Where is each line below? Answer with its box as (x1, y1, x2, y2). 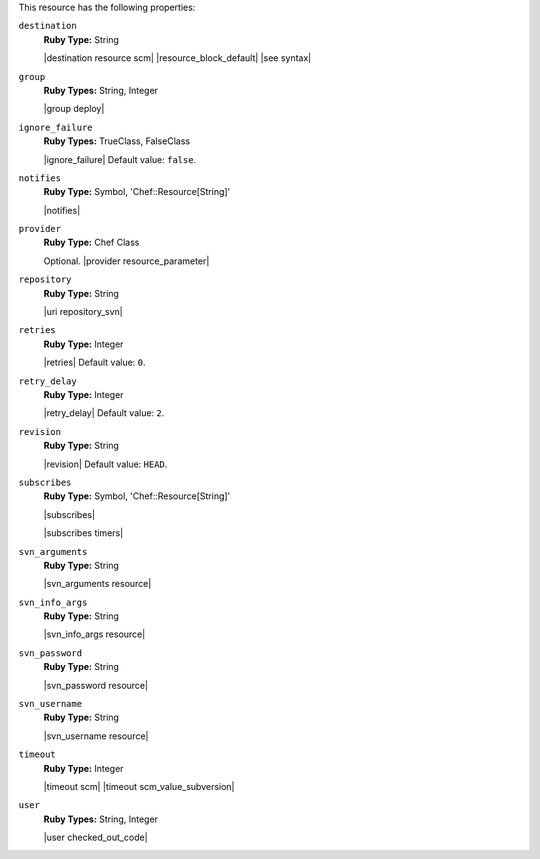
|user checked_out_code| (43, 831, 149, 844)
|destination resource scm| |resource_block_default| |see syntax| (43, 52, 312, 64)
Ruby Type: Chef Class (43, 236, 140, 249)
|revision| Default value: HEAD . (43, 458, 168, 470)
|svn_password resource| (43, 679, 149, 691)
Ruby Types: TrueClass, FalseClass (43, 135, 190, 147)
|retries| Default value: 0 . (43, 356, 146, 369)
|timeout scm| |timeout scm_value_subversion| (43, 780, 235, 792)
